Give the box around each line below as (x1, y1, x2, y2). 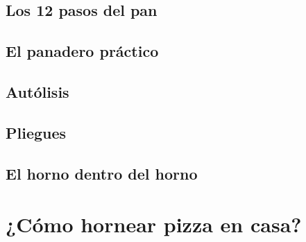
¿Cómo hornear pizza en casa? (6, 210, 302, 239)
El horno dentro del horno (6, 162, 198, 184)
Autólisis (6, 80, 69, 102)
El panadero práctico (6, 40, 159, 62)
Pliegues (6, 121, 67, 143)
